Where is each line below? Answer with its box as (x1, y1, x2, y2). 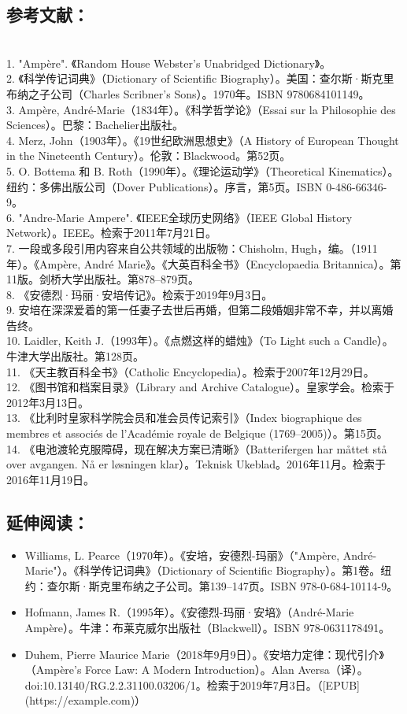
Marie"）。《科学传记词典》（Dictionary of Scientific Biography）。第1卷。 (24, 562, 381, 579)
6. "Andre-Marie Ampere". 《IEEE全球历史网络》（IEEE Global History (6, 209, 353, 225)
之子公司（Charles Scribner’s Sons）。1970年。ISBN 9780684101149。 (28, 85, 370, 102)
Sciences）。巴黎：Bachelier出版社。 (6, 117, 184, 133)
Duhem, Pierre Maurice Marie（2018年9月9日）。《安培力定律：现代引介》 (24, 646, 384, 662)
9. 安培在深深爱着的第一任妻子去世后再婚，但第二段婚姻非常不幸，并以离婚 (6, 302, 394, 318)
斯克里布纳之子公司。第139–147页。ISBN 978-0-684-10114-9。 (88, 577, 398, 594)
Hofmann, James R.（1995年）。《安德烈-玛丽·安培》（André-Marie (24, 604, 354, 620)
